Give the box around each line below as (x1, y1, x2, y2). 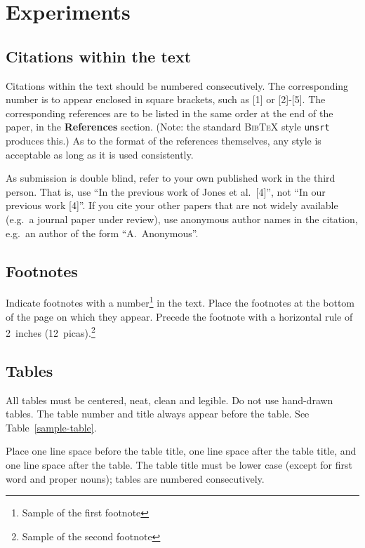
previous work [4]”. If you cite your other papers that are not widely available (6, 198, 338, 213)
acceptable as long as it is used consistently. (6, 147, 194, 161)
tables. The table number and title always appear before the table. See (6, 406, 310, 421)
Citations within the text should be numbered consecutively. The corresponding (6, 78, 349, 93)
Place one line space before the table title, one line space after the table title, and (6, 443, 357, 458)
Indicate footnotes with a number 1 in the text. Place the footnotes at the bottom (6, 293, 355, 310)
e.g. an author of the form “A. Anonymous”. (6, 225, 199, 240)
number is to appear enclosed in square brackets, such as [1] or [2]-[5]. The (6, 92, 326, 107)
